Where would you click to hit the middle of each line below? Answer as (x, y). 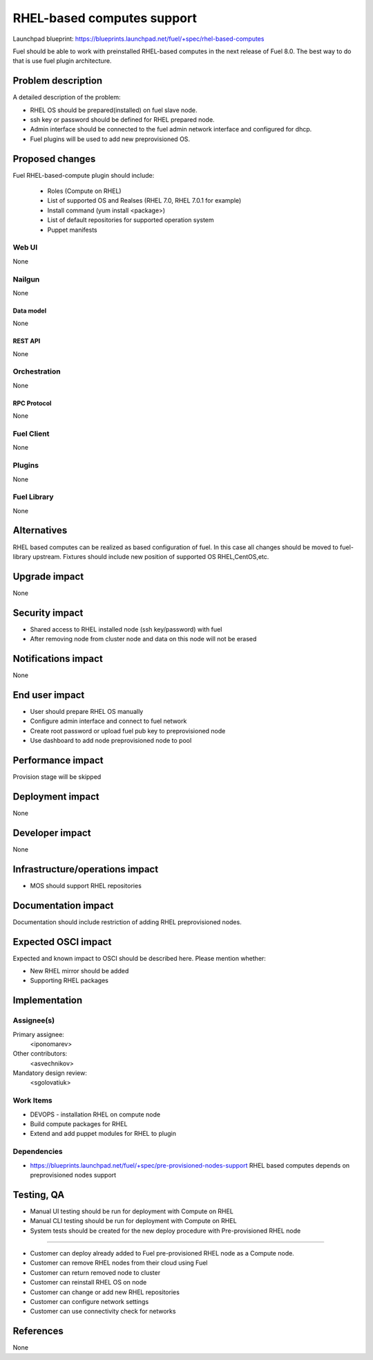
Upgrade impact (48, 577)
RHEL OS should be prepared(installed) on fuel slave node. (114, 110)
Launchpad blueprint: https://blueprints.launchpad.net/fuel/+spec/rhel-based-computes (138, 39)
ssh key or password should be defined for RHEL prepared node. (122, 120)
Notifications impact (58, 658)
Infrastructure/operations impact (86, 869)
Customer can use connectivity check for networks (103, 1312)
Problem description (58, 81)
